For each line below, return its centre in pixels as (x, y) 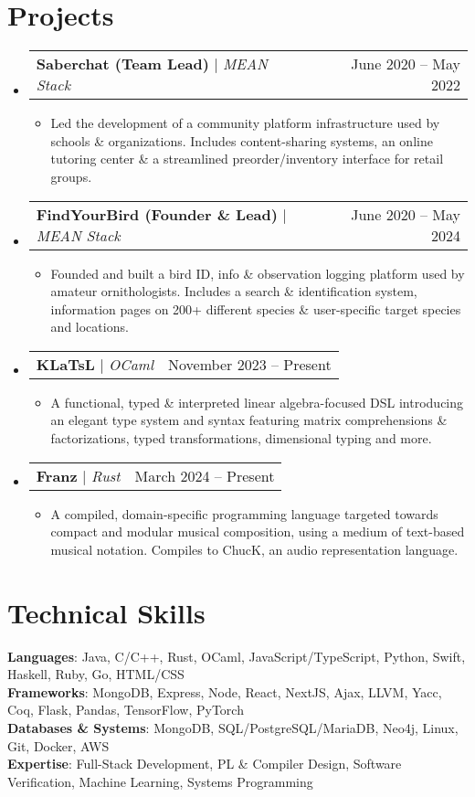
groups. (71, 176)
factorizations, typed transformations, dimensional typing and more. (241, 438)
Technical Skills (106, 612)
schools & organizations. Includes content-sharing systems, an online (242, 140)
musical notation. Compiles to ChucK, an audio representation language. (254, 549)
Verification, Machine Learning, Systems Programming (160, 781)
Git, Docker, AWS (58, 745)
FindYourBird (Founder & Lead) (157, 214)
